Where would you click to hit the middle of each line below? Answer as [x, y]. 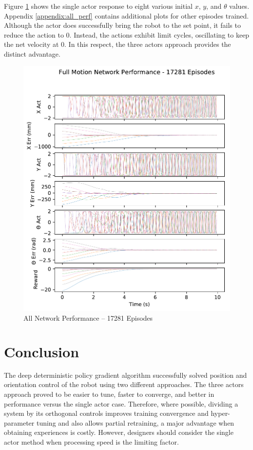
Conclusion [42, 351]
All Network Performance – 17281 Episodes [88, 318]
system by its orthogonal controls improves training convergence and [106, 413]
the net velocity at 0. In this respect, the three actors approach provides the [117, 44]
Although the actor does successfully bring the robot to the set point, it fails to [122, 25]
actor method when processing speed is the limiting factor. [91, 441]
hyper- [220, 413]
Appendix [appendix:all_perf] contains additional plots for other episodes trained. [126, 15]
